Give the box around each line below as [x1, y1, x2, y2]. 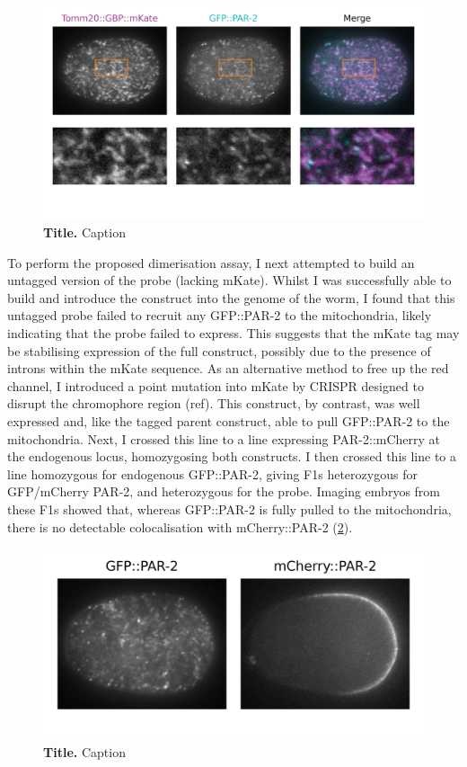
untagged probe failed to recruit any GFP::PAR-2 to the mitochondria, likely [7, 306, 432, 325]
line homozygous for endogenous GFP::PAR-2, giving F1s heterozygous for [7, 464, 418, 483]
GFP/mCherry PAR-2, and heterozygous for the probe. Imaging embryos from [7, 482, 440, 501]
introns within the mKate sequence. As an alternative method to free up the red [7, 359, 449, 378]
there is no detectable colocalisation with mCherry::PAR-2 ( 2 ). [7, 517, 353, 536]
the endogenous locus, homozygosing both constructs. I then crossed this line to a [7, 447, 457, 466]
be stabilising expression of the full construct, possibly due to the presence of [7, 341, 431, 360]
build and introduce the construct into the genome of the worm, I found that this [7, 288, 455, 307]
